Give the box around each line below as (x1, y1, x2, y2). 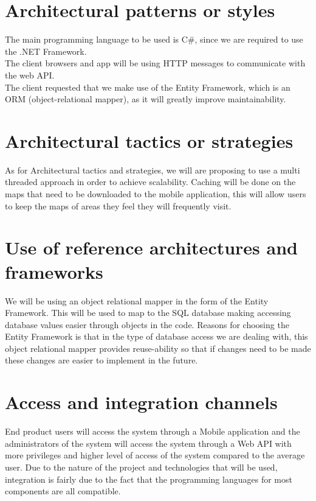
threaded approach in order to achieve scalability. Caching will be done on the (5, 175, 296, 188)
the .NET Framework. (5, 44, 87, 57)
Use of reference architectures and (5, 235, 298, 260)
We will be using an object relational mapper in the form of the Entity (5, 294, 269, 307)
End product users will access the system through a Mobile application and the (5, 425, 300, 438)
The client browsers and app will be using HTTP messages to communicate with (5, 57, 306, 69)
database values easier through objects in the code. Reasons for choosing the (5, 318, 289, 331)
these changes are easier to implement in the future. (5, 354, 198, 366)
